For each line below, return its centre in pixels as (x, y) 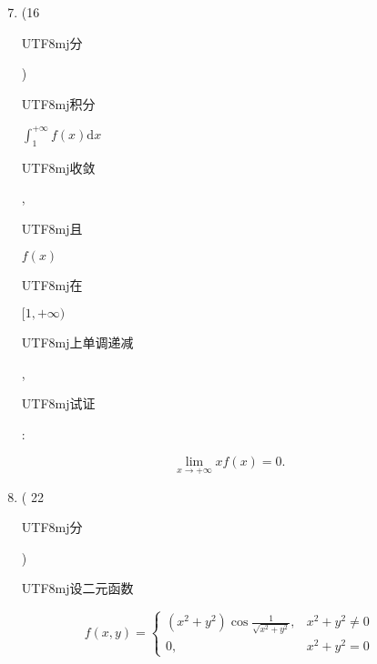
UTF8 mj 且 (52, 228)
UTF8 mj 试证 (58, 403)
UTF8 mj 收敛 (58, 167)
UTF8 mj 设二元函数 (77, 588)
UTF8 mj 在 (52, 285)
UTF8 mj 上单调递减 (77, 342)
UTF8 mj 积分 (58, 103)
